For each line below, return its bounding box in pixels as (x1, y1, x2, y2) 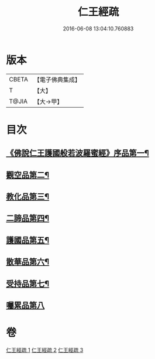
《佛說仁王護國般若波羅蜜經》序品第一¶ (6, 148, 149, 158)
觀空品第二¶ (6, 170, 50, 180)
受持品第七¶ (6, 279, 50, 289)
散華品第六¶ (6, 257, 50, 267)
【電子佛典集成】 (33, 76, 81, 84)
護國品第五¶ (6, 235, 50, 245)
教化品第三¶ (6, 192, 50, 202)
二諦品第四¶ (6, 213, 50, 223)
